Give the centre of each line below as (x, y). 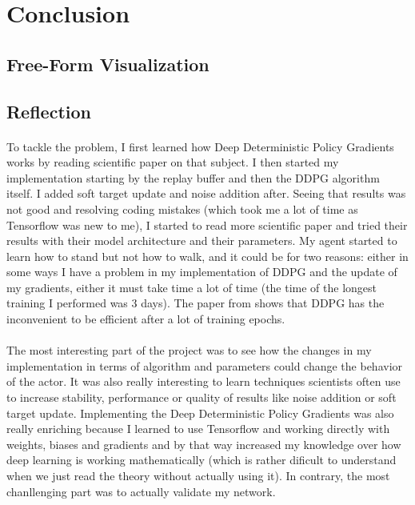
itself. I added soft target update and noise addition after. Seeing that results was (206, 193)
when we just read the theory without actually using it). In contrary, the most (198, 475)
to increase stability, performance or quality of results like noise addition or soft (202, 397)
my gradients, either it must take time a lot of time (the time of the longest (192, 287)
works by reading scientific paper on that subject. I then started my (173, 162)
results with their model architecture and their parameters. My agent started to (202, 240)
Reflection (49, 111)
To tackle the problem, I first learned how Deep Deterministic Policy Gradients (200, 146)
